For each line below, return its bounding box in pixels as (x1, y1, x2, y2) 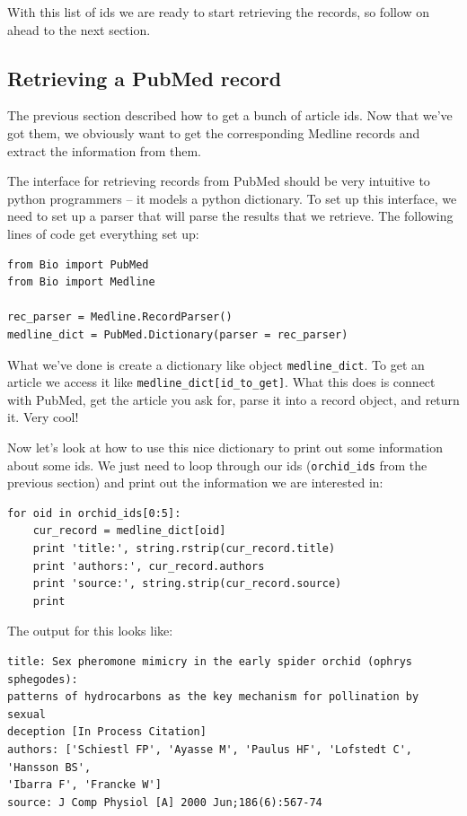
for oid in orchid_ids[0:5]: (7, 506, 181, 520)
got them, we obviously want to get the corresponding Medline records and (7, 123, 420, 142)
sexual (7, 707, 46, 721)
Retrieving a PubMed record (7, 64, 282, 92)
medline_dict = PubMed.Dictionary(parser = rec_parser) (7, 328, 348, 341)
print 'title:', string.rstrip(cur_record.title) (32, 542, 336, 556)
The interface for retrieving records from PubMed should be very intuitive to (7, 171, 430, 190)
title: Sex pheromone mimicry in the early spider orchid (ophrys (7, 655, 413, 669)
